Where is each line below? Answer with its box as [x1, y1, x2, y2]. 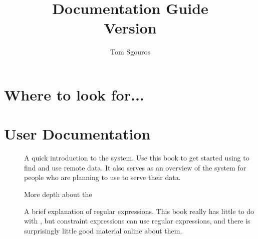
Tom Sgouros [110, 46, 150, 57]
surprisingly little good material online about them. [24, 225, 182, 235]
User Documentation [4, 123, 151, 144]
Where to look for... [4, 84, 144, 104]
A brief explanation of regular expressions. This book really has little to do [24, 205, 254, 216]
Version [104, 17, 157, 38]
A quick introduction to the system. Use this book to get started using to [24, 152, 249, 163]
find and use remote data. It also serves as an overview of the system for [24, 162, 246, 172]
